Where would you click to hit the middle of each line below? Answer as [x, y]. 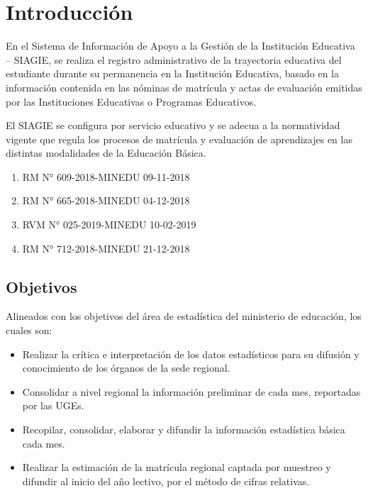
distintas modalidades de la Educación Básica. [106, 153]
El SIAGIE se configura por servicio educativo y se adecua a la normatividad [173, 125]
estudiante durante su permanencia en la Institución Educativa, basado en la [172, 73]
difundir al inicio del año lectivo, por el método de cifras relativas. [166, 481]
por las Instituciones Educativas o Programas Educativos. [131, 101]
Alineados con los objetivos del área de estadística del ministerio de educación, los [184, 316]
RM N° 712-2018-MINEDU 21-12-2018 [106, 248]
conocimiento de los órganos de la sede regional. [126, 368]
